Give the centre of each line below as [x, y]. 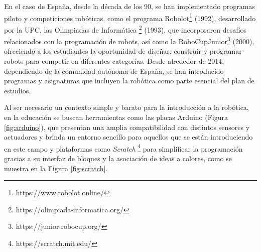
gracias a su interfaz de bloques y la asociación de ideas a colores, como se [118, 158]
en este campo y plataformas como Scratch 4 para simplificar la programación [123, 148]
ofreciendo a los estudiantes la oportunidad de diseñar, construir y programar [123, 51]
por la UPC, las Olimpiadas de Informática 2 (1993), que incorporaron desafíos [125, 29]
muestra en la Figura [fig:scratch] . [56, 168]
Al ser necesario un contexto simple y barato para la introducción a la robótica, [126, 107]
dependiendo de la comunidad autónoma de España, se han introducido [114, 71]
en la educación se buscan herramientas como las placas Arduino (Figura [116, 117]
